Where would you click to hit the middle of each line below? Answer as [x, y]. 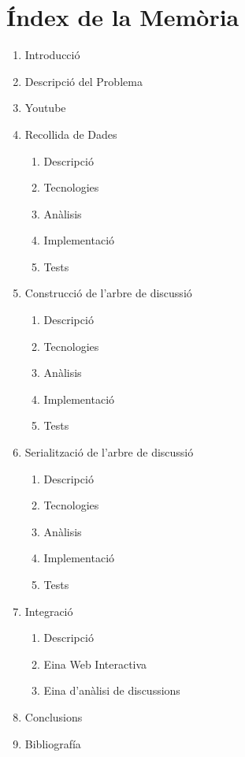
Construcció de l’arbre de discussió [108, 293]
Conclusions [54, 716]
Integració [49, 611]
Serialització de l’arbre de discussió [109, 452]
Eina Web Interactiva [95, 664]
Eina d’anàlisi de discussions [112, 690]
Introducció [52, 55]
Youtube [45, 108]
